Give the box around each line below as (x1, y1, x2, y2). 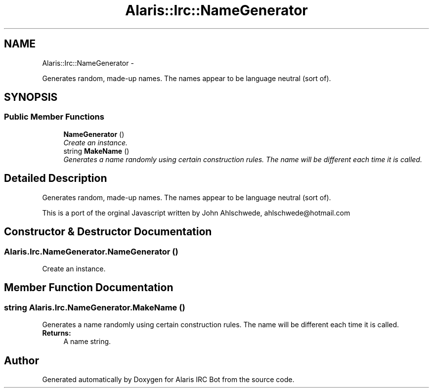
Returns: (42, 329, 71, 338)
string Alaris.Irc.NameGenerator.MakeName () (4, 302, 185, 312)
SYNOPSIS (4, 91, 58, 104)
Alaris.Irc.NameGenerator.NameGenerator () (4, 246, 178, 257)
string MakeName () (63, 146, 130, 155)
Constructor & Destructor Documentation (4, 225, 212, 238)
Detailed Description (4, 172, 107, 185)
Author (4, 354, 39, 367)
